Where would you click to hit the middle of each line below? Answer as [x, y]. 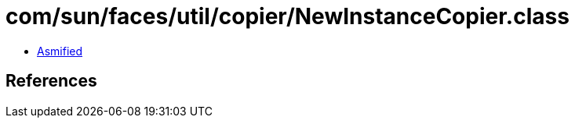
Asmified [60, 51]
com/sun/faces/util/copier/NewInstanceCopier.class [287, 16]
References [51, 81]
